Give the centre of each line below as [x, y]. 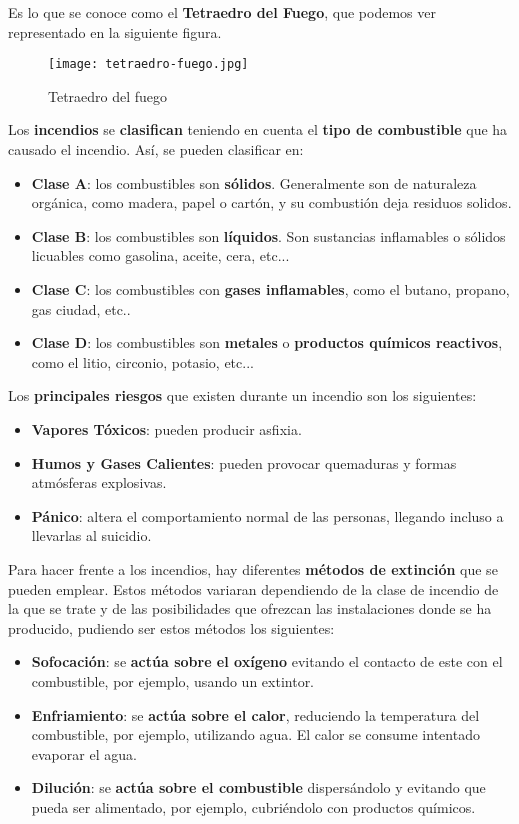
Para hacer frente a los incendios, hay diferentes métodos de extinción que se [253, 568]
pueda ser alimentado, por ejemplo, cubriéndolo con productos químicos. [253, 806]
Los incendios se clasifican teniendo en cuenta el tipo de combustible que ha [258, 129]
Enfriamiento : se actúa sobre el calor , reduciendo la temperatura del [255, 714]
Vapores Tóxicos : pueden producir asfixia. [166, 428]
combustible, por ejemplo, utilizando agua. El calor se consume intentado [255, 734]
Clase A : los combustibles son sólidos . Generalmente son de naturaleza [254, 182]
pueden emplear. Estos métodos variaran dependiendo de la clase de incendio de [253, 588]
